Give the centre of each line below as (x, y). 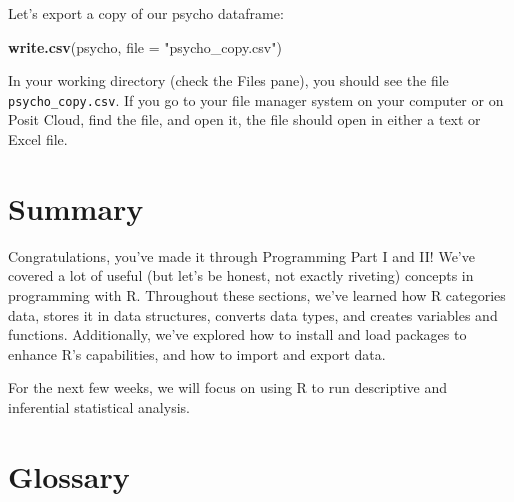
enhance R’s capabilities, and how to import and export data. (197, 353)
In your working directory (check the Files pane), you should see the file (228, 80)
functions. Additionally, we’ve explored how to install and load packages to (237, 334)
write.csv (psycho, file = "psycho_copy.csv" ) (145, 46)
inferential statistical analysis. (99, 406)
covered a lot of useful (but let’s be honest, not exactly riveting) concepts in (241, 275)
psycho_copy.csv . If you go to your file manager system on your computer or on (256, 99)
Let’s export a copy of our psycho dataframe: (146, 13)
